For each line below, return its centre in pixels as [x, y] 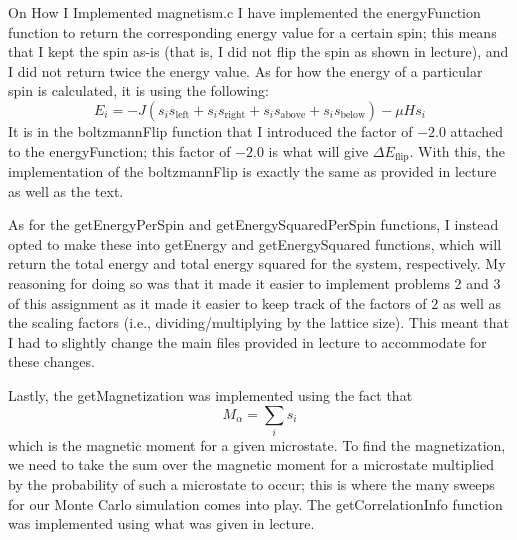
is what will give [318, 150]
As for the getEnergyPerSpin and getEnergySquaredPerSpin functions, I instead [253, 224]
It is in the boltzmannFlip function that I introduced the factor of [210, 130]
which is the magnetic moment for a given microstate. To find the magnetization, [257, 444]
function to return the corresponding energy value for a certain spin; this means [252, 31]
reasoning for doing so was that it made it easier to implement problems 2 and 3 [254, 282]
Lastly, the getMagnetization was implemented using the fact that [210, 394]
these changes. [51, 361]
